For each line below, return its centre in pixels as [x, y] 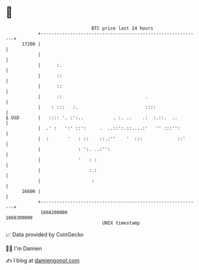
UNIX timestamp [121, 223]
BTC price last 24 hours [122, 28]
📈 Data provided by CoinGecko [45, 235]
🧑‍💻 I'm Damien [24, 248]
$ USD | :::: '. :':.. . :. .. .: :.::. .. [92, 118]
